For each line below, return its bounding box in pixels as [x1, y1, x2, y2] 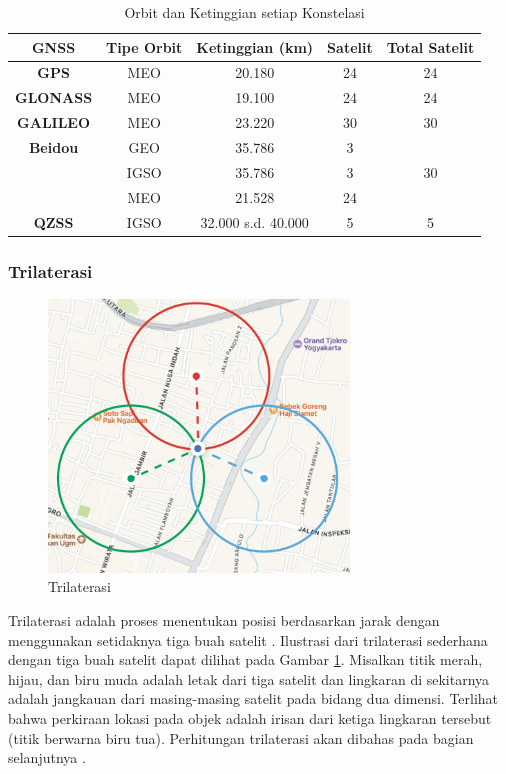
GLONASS [15, 87, 93, 108]
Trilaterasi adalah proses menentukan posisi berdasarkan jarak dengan [8, 609, 440, 630]
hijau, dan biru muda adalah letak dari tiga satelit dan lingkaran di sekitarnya [8, 668, 490, 689]
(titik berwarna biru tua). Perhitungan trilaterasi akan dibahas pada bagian [8, 727, 474, 748]
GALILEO [17, 112, 91, 133]
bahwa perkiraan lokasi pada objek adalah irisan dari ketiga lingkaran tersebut [8, 707, 492, 728]
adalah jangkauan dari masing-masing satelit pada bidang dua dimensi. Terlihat [8, 688, 499, 709]
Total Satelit [386, 36, 475, 57]
